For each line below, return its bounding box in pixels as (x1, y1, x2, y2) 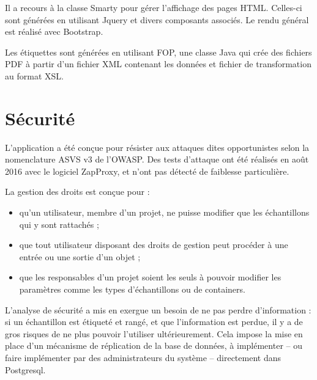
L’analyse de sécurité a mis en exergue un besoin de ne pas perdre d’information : (5, 303, 311, 316)
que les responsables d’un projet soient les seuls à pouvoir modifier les (19, 271, 282, 283)
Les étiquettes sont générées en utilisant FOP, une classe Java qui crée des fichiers (5, 45, 312, 58)
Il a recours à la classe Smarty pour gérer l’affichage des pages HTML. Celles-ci (5, 1, 302, 13)
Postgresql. (5, 363, 46, 376)
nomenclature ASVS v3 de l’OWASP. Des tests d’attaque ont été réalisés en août (5, 153, 309, 166)
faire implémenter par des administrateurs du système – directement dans (5, 351, 281, 364)
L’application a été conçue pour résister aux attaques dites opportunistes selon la (5, 141, 310, 153)
